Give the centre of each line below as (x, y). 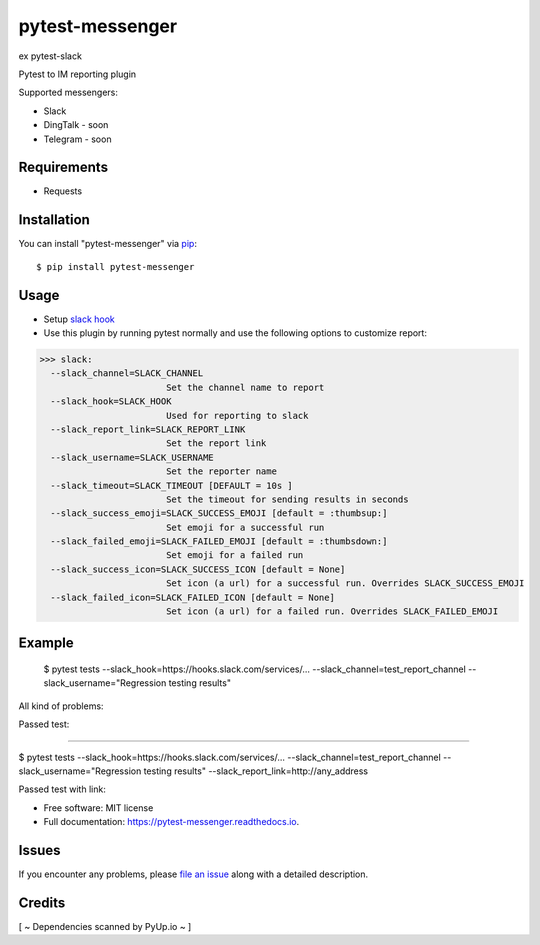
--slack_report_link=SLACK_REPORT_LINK (148, 429)
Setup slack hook (79, 319)
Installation (54, 220)
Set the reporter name (221, 471)
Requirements (63, 167)
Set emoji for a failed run (234, 555)
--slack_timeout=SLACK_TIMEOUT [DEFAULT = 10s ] (172, 485)
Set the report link (216, 443)
